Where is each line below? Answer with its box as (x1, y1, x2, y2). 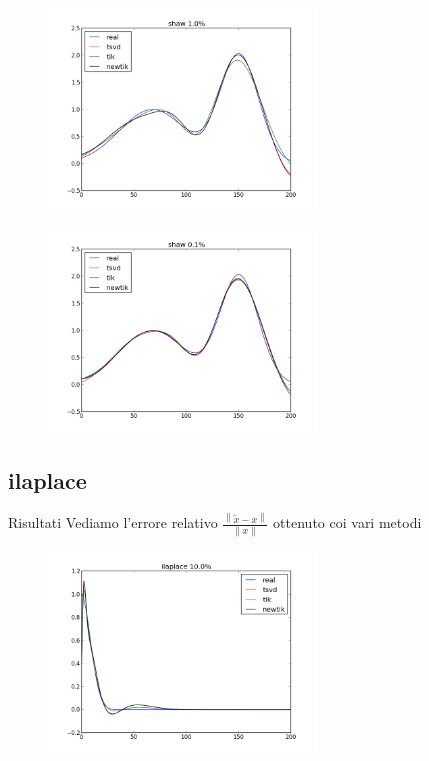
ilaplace (8, 464, 87, 495)
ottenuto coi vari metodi (273, 512, 422, 533)
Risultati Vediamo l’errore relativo (8, 512, 218, 533)
